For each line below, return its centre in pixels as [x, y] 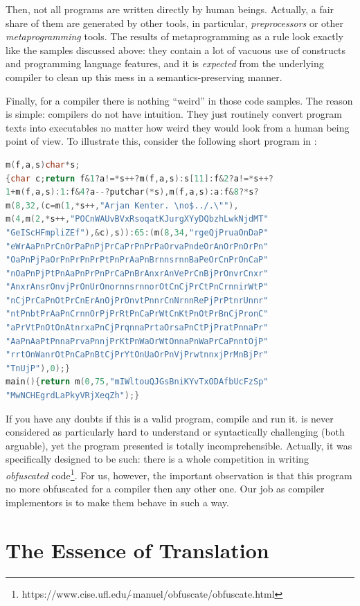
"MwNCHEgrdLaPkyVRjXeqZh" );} [73, 396]
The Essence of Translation [137, 550]
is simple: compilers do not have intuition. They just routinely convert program [174, 114]
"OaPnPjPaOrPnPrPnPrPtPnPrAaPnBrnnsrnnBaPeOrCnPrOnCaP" [137, 260]
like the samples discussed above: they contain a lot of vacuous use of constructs [176, 50]
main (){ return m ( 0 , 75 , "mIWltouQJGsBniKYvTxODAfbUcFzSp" [137, 382]
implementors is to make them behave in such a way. [117, 502]
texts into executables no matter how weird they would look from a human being [178, 127]
